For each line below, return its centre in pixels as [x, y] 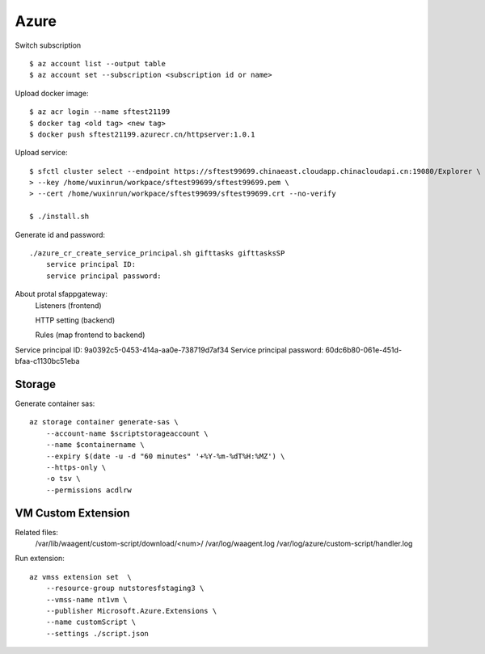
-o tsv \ [63, 479]
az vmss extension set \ [81, 577]
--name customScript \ [91, 622]
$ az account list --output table [97, 63]
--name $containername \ [95, 445]
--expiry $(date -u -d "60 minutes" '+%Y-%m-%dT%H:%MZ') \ [165, 456]
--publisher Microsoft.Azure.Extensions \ [131, 611]
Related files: [36, 532]
